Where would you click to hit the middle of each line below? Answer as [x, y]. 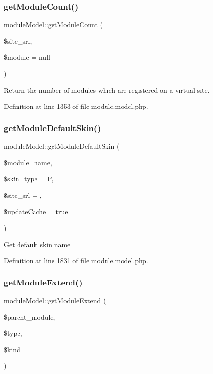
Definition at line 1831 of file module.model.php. [76, 260]
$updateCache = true [36, 211]
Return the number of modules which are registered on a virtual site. [107, 90]
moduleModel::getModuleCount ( [53, 25]
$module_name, [28, 162]
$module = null [27, 57]
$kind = [16, 349]
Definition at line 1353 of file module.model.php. [76, 106]
